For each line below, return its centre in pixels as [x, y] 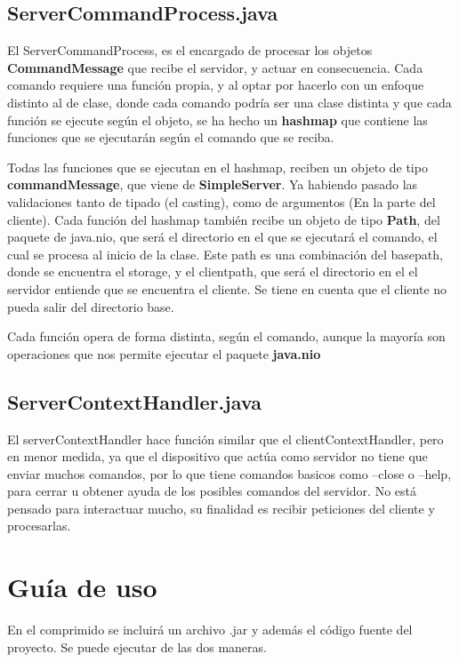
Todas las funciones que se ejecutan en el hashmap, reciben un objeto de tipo [217, 167]
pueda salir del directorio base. [91, 306]
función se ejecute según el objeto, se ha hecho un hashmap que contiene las [217, 120]
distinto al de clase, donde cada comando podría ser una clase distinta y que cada [229, 102]
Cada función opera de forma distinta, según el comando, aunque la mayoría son [226, 336]
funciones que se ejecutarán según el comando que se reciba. [171, 137]
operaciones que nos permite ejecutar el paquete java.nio [164, 353]
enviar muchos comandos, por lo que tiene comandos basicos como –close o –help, [229, 473]
